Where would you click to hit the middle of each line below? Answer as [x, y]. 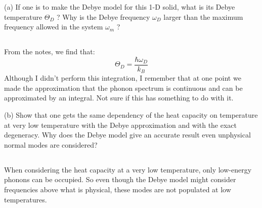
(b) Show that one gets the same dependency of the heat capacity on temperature [131, 115]
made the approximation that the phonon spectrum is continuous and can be [123, 88]
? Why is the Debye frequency [103, 16]
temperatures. [26, 199]
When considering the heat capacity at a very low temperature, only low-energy [128, 169]
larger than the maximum [203, 16]
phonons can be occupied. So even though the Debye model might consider [120, 179]
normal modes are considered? [51, 144]
